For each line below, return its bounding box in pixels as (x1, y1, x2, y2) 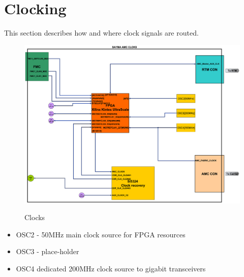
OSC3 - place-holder (16, 246, 79, 257)
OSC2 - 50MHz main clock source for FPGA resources (16, 229, 186, 239)
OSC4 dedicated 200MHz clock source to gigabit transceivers (16, 263, 206, 274)
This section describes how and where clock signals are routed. (4, 27, 199, 38)
